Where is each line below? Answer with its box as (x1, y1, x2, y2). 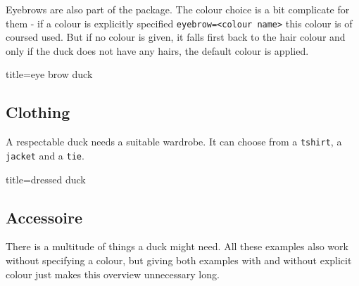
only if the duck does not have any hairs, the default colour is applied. (6, 43, 309, 58)
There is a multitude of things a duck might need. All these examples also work (6, 239, 348, 254)
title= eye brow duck (6, 67, 93, 82)
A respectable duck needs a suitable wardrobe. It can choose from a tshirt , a (6, 134, 342, 149)
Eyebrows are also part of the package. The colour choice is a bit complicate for (6, 2, 350, 16)
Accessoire (6, 206, 82, 228)
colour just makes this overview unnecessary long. (6, 266, 220, 281)
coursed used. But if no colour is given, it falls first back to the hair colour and (6, 30, 346, 44)
